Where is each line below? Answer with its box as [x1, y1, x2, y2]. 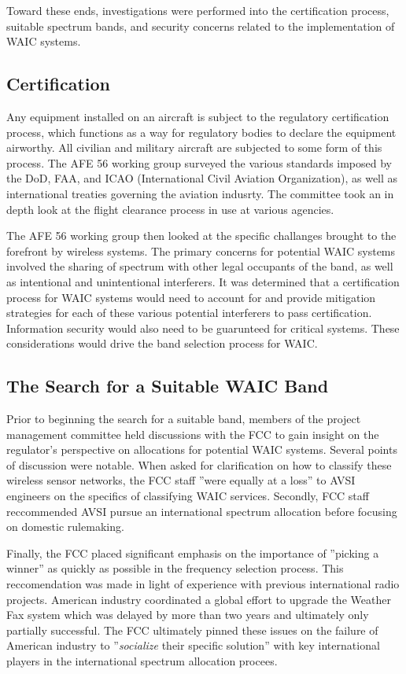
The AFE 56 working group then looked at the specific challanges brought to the [6, 227, 397, 244]
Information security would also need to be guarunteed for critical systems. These [6, 319, 400, 336]
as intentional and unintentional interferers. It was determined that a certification [6, 273, 400, 289]
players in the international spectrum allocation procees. [6, 653, 278, 668]
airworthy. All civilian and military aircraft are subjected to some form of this [6, 139, 382, 156]
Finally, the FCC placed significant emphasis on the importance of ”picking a [6, 544, 379, 561]
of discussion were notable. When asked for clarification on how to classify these [6, 456, 392, 473]
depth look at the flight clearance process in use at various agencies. [6, 201, 334, 217]
